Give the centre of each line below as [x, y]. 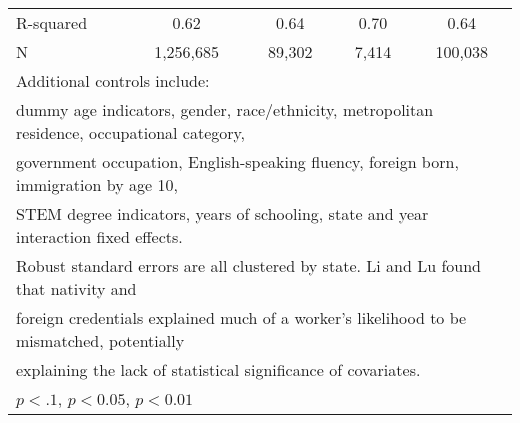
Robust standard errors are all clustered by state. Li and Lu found [248, 265]
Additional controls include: [113, 80]
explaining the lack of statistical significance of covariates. [218, 369]
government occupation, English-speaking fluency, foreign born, [237, 161]
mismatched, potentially [100, 340]
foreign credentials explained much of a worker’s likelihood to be [241, 317]
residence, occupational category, [131, 132]
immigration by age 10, [97, 184]
